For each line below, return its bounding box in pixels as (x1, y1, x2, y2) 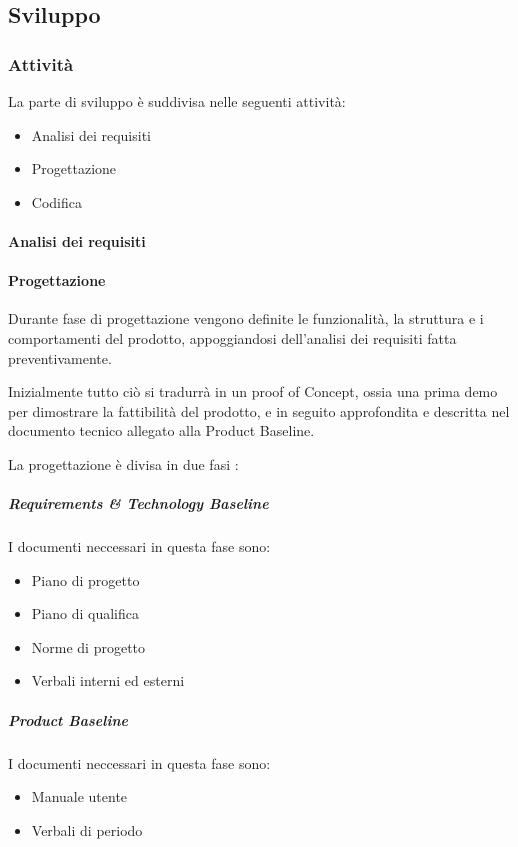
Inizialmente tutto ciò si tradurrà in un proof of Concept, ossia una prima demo (8, 381, 498, 402)
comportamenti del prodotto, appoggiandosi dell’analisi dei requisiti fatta (8, 327, 457, 348)
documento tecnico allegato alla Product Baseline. (8, 420, 315, 441)
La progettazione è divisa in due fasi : (8, 453, 239, 474)
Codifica (31, 191, 82, 212)
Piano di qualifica (31, 603, 139, 624)
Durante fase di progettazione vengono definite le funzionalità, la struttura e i (8, 308, 484, 329)
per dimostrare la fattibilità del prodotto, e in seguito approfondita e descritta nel (8, 400, 510, 421)
